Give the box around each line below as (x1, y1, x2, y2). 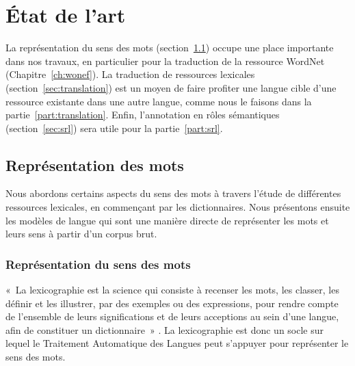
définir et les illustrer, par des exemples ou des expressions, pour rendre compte (5, 296, 339, 310)
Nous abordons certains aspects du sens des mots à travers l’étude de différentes (5, 186, 341, 200)
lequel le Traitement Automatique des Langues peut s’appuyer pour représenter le (5, 336, 349, 350)
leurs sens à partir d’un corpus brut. (5, 226, 157, 241)
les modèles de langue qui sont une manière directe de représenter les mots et (5, 213, 329, 227)
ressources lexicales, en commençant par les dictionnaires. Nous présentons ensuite (5, 200, 350, 214)
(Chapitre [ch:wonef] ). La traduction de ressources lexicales (5, 67, 255, 81)
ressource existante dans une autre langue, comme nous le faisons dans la (5, 94, 312, 108)
